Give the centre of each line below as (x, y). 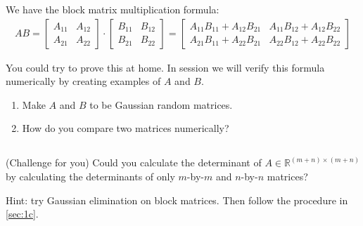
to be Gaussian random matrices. (161, 104)
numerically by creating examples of (83, 81)
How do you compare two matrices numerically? (126, 128)
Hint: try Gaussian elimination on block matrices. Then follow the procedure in (177, 200)
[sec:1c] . (22, 214)
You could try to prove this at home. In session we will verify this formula (165, 67)
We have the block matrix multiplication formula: (113, 9)
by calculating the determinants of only (90, 176)
